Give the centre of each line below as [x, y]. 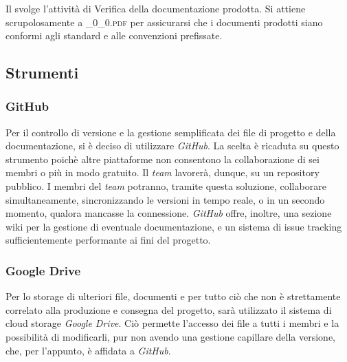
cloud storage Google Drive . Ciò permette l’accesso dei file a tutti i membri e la [172, 323]
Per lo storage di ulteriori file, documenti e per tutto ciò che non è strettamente [173, 296]
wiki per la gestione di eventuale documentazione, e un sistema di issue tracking [174, 226]
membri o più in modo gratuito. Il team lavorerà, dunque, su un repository [163, 172]
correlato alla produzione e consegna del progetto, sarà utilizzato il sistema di [169, 309]
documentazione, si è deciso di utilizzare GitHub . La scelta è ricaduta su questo [172, 146]
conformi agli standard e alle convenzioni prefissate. [114, 35]
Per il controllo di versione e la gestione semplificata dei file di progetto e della [171, 132]
